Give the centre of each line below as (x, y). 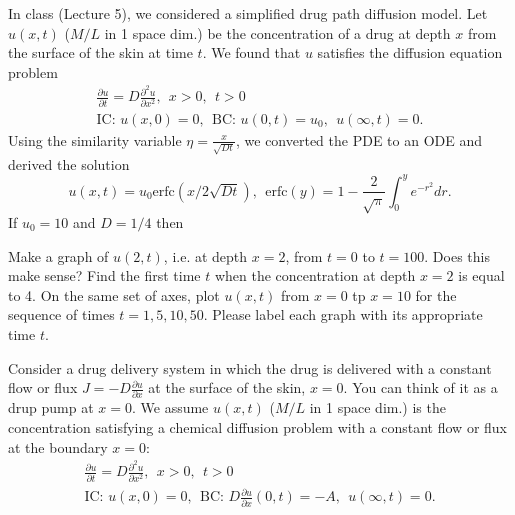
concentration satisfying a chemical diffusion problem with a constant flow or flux (257, 427)
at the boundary (58, 446)
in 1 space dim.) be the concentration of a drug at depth (277, 32)
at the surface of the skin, (227, 387)
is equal (481, 275)
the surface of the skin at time (100, 52)
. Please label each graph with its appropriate (343, 314)
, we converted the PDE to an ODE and (359, 139)
